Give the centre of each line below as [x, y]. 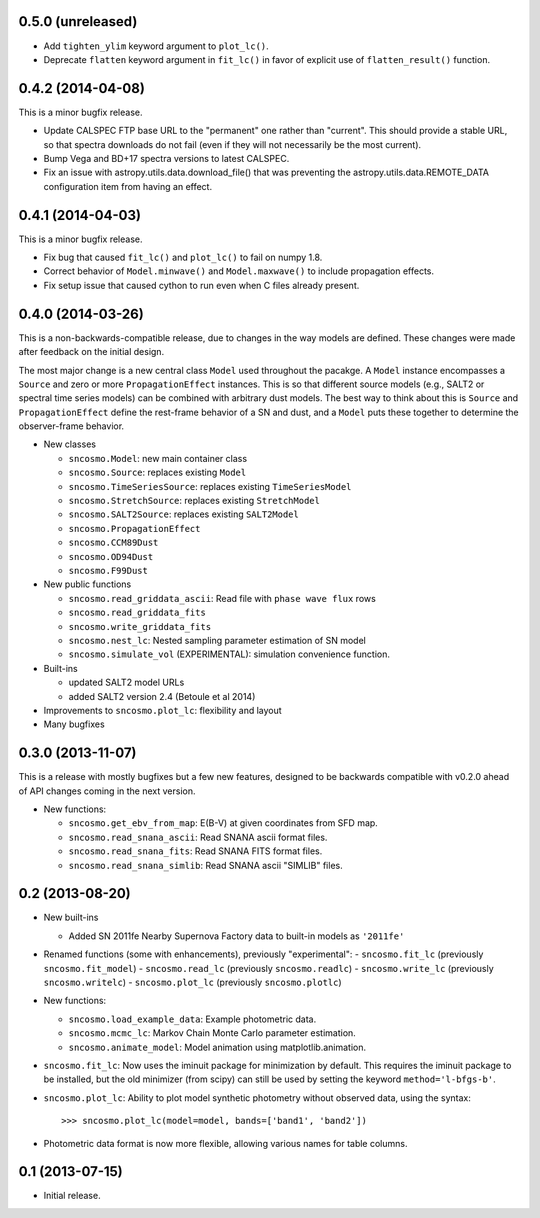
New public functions [87, 584]
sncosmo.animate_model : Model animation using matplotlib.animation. [217, 1047]
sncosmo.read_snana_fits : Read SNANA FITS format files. [195, 851]
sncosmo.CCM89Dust [113, 543]
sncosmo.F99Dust [108, 570]
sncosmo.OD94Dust [111, 556]
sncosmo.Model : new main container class [158, 458]
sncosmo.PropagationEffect [134, 528]
